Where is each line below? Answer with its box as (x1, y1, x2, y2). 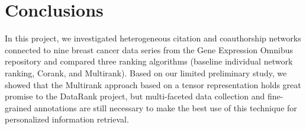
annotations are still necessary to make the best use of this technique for (34, 101, 297, 114)
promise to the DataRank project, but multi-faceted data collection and (5, 90, 265, 102)
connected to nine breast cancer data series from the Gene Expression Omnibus (5, 43, 294, 56)
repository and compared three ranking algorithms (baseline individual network (5, 55, 293, 67)
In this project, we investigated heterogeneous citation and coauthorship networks (5, 32, 301, 44)
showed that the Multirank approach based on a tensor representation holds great (5, 78, 301, 91)
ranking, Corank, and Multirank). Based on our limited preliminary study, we (5, 66, 287, 79)
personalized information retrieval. (5, 113, 129, 125)
